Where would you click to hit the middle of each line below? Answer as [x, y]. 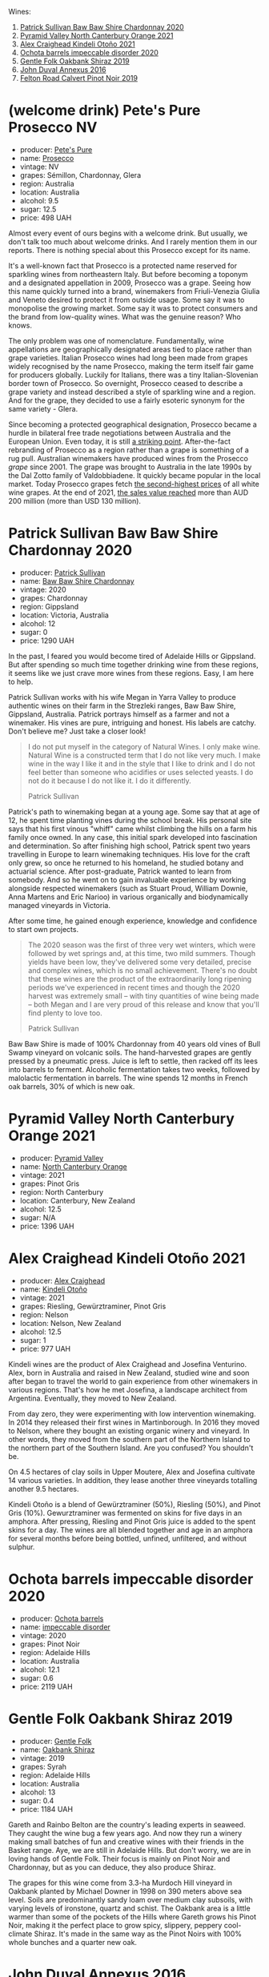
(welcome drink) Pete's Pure [104, 111]
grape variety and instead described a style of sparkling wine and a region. [132, 392]
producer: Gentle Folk [56, 1741]
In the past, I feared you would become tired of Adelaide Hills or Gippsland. [132, 656]
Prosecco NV [53, 128]
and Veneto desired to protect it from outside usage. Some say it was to [126, 299]
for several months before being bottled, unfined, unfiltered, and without [127, 1538]
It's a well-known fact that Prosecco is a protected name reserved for [123, 265]
